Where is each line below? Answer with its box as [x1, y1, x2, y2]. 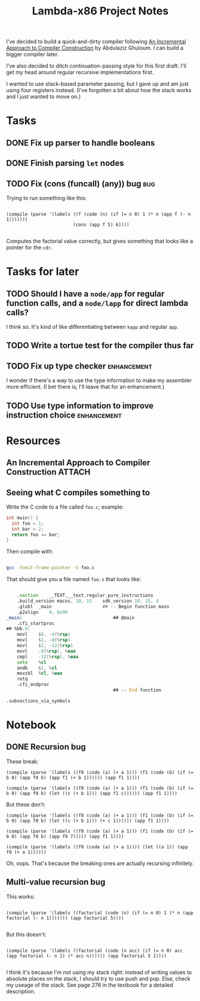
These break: [6, 758, 39, 765]
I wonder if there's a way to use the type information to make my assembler [6, 377, 192, 384]
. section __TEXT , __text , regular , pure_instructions [17, 592, 153, 598]
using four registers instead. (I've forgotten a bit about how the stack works [6, 87, 192, 94]
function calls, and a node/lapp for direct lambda [6, 298, 189, 308]
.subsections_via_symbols [6, 698, 70, 704]
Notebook [6, 718, 57, 732]
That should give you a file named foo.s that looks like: [6, 576, 141, 583]
